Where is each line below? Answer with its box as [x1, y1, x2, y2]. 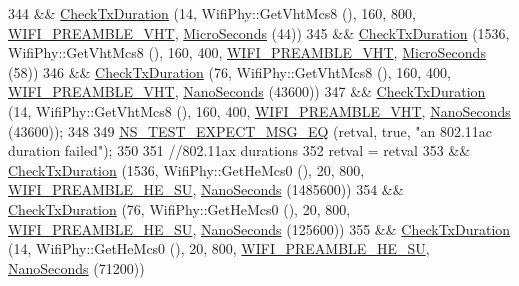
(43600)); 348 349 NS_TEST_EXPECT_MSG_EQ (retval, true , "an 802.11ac [8, 120, 493, 141]
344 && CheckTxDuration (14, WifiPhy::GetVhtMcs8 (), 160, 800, [8, 3, 416, 23]
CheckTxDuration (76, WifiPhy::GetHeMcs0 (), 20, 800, [8, 198, 351, 219]
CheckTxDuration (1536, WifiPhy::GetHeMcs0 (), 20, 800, [8, 159, 365, 180]
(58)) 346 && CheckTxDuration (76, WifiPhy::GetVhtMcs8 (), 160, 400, [8, 61, 451, 82]
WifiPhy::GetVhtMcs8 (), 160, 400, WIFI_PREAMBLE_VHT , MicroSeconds [8, 42, 486, 63]
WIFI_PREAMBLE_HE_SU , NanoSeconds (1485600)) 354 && [8, 179, 404, 200]
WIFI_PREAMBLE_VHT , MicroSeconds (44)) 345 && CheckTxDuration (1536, [8, 22, 510, 43]
